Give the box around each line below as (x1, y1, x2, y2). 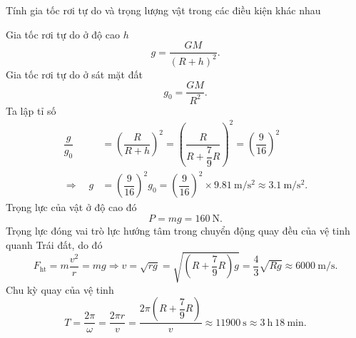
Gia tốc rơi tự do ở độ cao (6, 26, 120, 41)
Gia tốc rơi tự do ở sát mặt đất (6, 66, 143, 81)
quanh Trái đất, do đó (6, 237, 103, 252)
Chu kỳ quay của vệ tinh (6, 282, 114, 297)
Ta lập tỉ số (6, 103, 56, 118)
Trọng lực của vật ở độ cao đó (6, 200, 137, 215)
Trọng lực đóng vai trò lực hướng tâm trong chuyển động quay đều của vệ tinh (6, 222, 350, 237)
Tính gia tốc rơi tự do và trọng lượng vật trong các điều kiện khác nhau (6, 3, 321, 17)
